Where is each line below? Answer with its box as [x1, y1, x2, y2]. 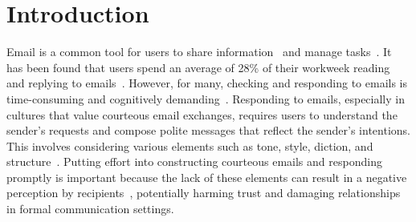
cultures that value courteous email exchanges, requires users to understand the [6, 106, 398, 123]
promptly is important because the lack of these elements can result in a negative [6, 168, 407, 185]
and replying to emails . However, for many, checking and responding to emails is [6, 75, 408, 91]
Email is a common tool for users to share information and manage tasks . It [6, 43, 392, 60]
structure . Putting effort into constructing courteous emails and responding [6, 153, 382, 170]
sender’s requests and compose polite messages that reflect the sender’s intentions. [6, 122, 410, 139]
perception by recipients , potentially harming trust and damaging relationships [6, 184, 401, 201]
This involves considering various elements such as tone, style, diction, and [6, 137, 373, 154]
